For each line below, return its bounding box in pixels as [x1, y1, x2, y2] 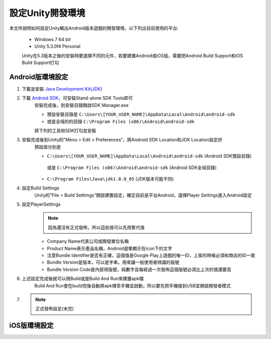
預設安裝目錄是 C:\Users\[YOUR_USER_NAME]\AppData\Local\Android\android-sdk [47, 111, 235, 117]
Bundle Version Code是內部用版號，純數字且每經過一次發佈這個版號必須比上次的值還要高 [47, 266, 231, 272]
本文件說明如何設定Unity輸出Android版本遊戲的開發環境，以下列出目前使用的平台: [9, 25, 179, 31]
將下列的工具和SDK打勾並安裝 [34, 127, 96, 133]
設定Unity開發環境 [9, 8, 85, 19]
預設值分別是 [34, 143, 61, 150]
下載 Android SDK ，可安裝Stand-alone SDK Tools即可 [22, 95, 133, 101]
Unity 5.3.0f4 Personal [34, 43, 81, 50]
